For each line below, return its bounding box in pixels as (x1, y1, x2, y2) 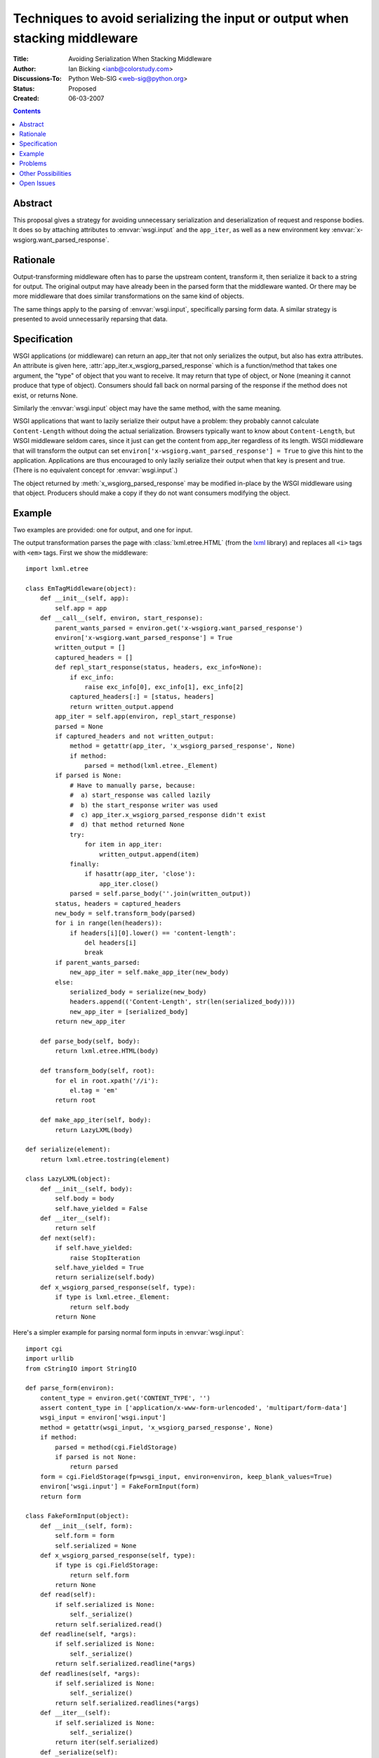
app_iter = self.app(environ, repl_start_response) (55, 712, 237, 721)
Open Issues (19, 179, 56, 188)
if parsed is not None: (55, 1453, 137, 1461)
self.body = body (55, 1195, 115, 1202)
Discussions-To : (13, 75, 62, 83)
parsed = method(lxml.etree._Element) (84, 762, 218, 770)
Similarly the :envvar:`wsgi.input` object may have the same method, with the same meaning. (13, 404, 282, 413)
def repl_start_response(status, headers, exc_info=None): (55, 663, 262, 672)
